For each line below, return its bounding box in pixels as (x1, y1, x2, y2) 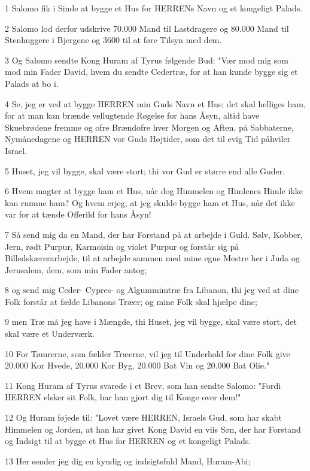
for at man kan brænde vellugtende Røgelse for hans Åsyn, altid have (5, 109, 260, 122)
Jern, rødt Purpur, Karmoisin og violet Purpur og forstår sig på (5, 240, 239, 252)
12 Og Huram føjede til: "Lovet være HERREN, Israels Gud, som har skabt (5, 411, 282, 424)
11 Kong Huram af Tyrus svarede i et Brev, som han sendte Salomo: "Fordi (5, 379, 281, 391)
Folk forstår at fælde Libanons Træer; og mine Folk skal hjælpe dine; (5, 295, 257, 307)
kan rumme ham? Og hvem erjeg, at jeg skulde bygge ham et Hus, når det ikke (5, 196, 295, 209)
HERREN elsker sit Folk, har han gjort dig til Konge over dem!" (5, 391, 241, 403)
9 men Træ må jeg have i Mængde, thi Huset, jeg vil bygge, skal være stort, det (5, 315, 297, 328)
